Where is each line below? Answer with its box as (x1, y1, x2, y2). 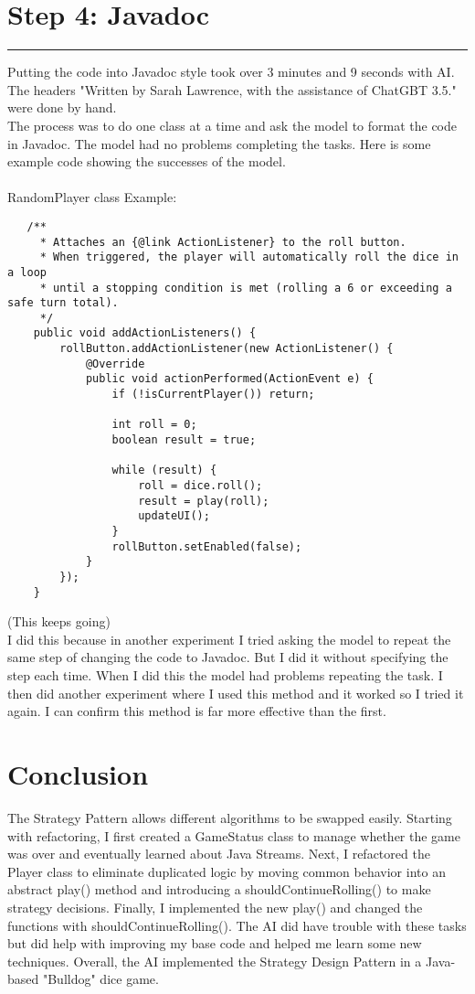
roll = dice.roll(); (138, 479, 263, 493)
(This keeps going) (7, 612, 111, 631)
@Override (85, 357, 145, 370)
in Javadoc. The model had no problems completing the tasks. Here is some (7, 134, 431, 153)
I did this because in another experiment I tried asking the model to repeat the (7, 629, 451, 648)
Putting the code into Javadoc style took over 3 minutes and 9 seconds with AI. (7, 62, 455, 81)
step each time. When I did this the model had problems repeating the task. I (7, 666, 443, 685)
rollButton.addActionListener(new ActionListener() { (59, 342, 394, 356)
